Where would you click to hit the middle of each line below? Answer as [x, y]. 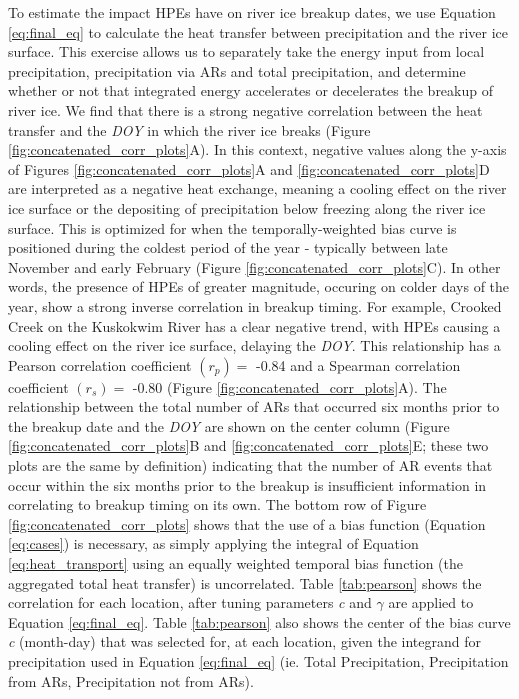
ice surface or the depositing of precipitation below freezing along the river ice [247, 207]
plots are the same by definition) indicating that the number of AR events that [250, 465]
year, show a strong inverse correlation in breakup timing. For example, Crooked [255, 305]
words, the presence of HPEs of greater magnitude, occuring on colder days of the [259, 286]
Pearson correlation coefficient [100, 364]
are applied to [431, 602]
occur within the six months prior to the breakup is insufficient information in [247, 484]
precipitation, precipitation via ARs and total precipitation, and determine [237, 70]
